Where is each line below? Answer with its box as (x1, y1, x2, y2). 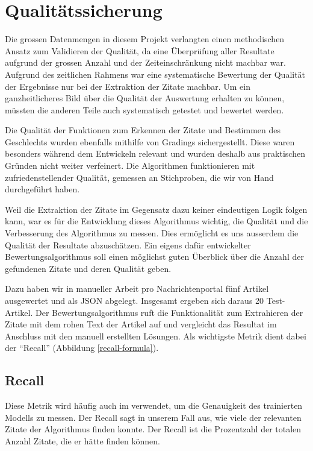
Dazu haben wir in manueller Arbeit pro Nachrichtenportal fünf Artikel (5, 282, 269, 295)
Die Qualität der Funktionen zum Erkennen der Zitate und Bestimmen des (5, 124, 281, 136)
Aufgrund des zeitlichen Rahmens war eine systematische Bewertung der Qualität (5, 68, 306, 80)
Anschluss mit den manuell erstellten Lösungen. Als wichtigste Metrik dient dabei (5, 329, 306, 342)
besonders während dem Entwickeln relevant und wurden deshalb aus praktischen (5, 147, 305, 160)
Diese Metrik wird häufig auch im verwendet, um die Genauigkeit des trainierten (5, 399, 303, 412)
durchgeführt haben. (5, 183, 80, 195)
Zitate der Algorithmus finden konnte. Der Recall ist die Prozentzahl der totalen (5, 423, 302, 435)
